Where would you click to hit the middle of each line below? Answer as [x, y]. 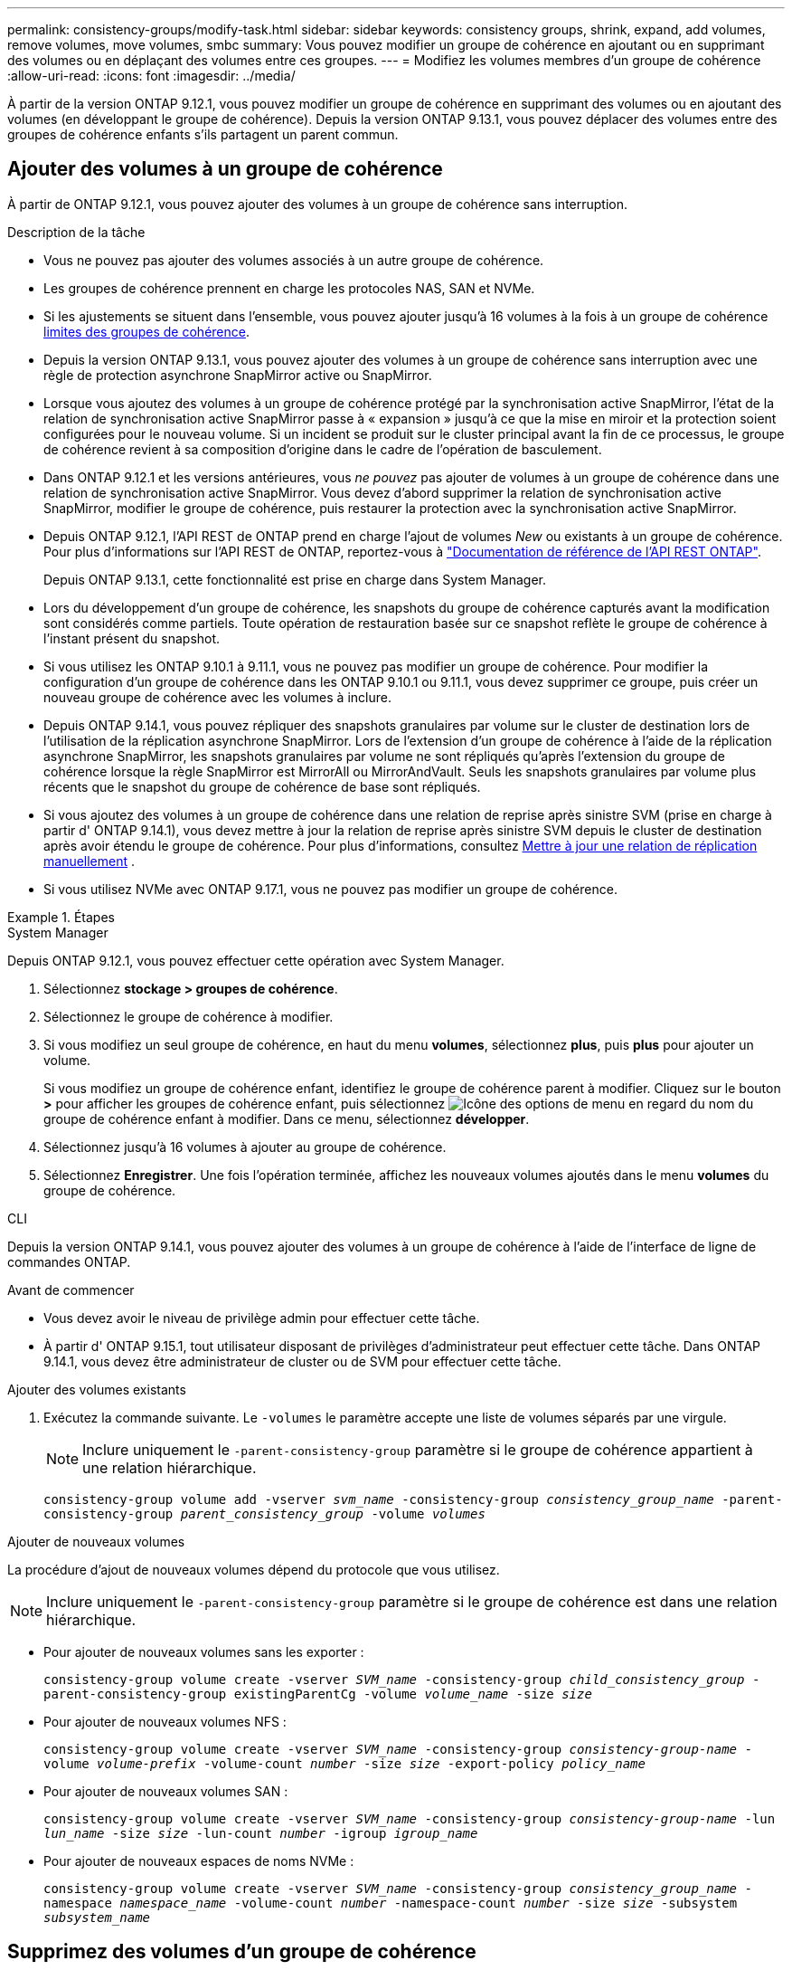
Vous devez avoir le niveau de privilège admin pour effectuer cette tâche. [262, 1318]
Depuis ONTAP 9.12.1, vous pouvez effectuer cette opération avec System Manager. [256, 960]
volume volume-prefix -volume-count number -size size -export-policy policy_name [344, 1763]
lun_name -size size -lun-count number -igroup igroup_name [261, 1833]
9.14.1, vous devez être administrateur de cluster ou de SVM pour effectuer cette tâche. [302, 1361]
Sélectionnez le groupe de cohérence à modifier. [189, 1016]
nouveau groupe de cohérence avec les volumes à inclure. [217, 697]
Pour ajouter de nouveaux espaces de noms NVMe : [199, 1861]
